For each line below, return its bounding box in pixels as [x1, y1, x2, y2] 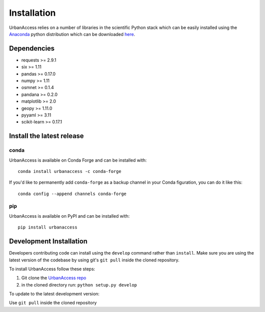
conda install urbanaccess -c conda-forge [18, 169, 122, 174]
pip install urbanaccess [18, 225, 78, 230]
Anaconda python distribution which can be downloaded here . [9, 31, 135, 37]
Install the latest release [9, 132, 84, 140]
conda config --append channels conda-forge [18, 191, 127, 197]
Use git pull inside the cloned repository [9, 300, 97, 306]
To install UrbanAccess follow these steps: [9, 266, 95, 272]
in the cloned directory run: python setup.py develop [21, 282, 137, 287]
